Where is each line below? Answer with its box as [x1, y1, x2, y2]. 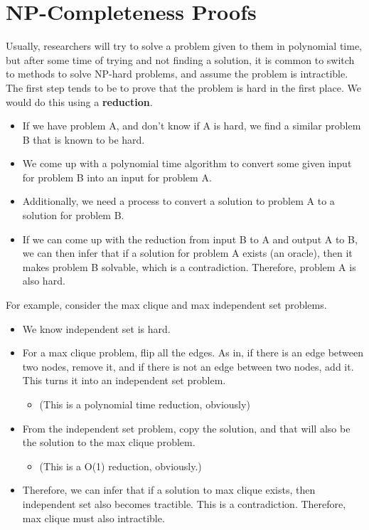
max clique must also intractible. [22, 510, 165, 525]
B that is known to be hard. [22, 132, 145, 147]
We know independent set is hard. [22, 321, 171, 336]
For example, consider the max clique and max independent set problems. [6, 297, 327, 312]
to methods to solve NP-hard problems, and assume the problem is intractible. [6, 66, 348, 81]
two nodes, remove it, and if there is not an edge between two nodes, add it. [22, 359, 354, 373]
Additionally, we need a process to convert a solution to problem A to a [22, 194, 335, 208]
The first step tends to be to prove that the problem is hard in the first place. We [6, 80, 361, 95]
